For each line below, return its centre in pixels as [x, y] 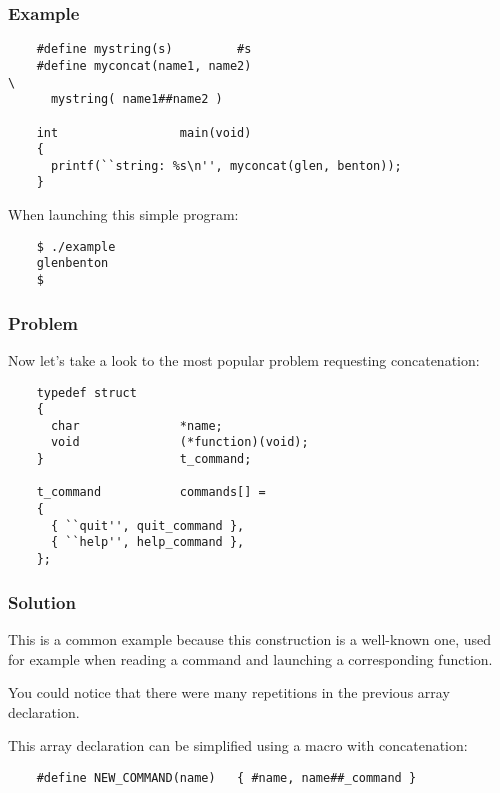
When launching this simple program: [123, 214]
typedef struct [86, 392]
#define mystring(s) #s [144, 49]
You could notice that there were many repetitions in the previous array [229, 692]
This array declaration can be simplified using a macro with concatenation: [238, 745]
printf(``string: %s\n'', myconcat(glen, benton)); [226, 165]
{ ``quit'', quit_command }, [147, 525]
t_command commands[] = [151, 492]
